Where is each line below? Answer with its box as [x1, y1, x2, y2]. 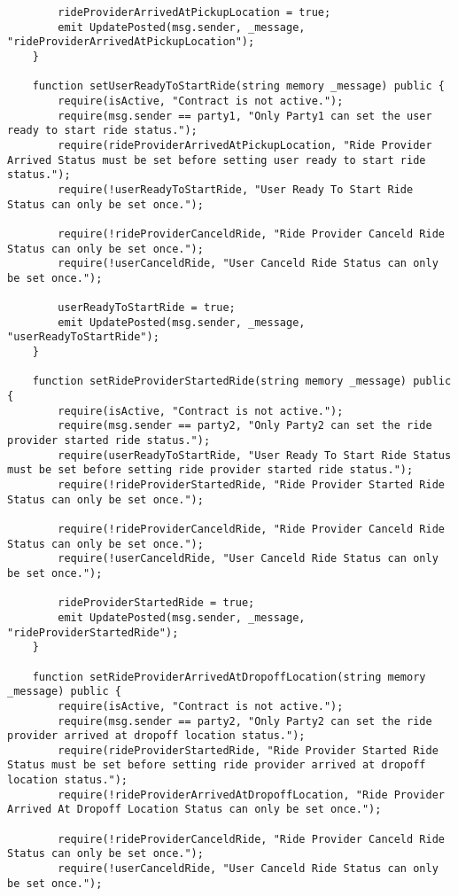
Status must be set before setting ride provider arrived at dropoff [7, 759, 426, 772]
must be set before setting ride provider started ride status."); [7, 464, 414, 477]
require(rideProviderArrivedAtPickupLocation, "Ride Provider [58, 138, 432, 152]
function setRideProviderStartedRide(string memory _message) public [32, 375, 452, 388]
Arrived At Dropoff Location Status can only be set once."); [7, 803, 382, 816]
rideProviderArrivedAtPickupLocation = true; [58, 6, 331, 19]
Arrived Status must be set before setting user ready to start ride [7, 153, 426, 167]
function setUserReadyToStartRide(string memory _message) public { [32, 80, 445, 93]
